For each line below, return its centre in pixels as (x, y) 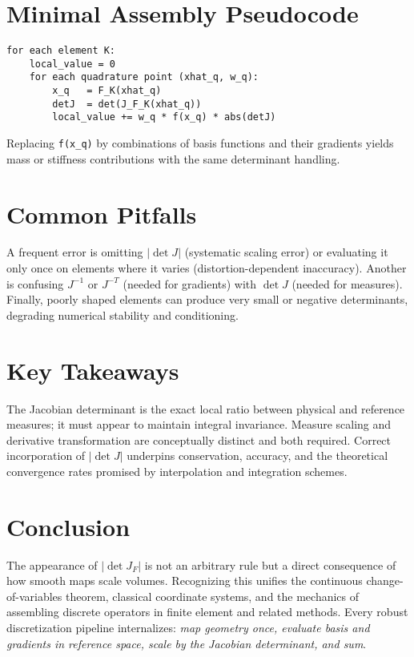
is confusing (35, 283)
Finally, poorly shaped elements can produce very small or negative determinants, (207, 299)
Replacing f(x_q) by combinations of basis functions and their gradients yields (200, 143)
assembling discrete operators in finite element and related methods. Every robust (207, 612)
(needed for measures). (347, 283)
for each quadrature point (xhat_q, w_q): (144, 77)
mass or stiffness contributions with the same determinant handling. (173, 158)
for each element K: (61, 51)
